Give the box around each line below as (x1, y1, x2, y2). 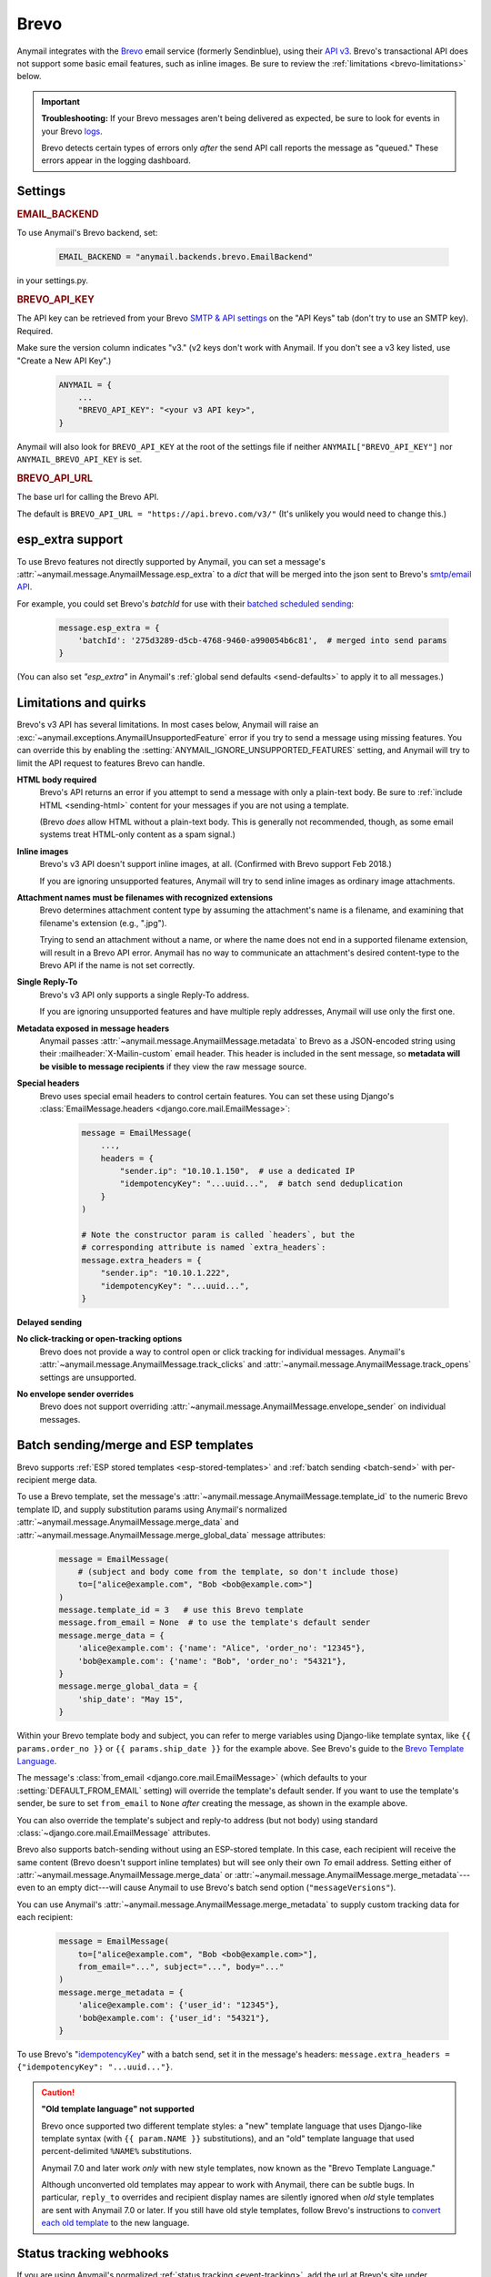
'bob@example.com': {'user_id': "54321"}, (77, 2013, 270, 2023)
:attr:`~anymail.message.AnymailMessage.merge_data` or (16, 1870, 234, 1881)
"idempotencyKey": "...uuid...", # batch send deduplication (119, 1179, 404, 1189)
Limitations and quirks (16, 695, 146, 710)
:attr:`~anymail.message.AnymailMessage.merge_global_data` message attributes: (16, 1529, 326, 1540)
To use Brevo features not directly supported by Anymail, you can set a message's (16, 556, 326, 567)
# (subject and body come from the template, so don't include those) (77, 1567, 400, 1577)
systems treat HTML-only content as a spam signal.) (39, 829, 236, 840)
